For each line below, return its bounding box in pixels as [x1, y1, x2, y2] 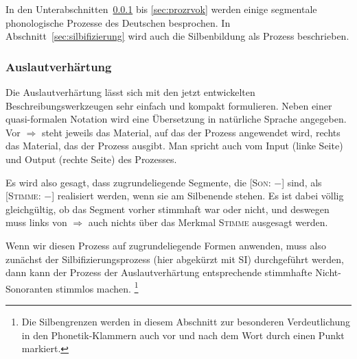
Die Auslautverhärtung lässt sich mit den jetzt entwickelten [5, 85, 255, 99]
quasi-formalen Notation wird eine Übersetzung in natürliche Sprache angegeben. [5, 112, 347, 126]
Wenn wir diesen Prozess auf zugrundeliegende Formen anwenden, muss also [5, 238, 326, 252]
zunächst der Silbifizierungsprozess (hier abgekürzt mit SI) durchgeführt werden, [5, 251, 344, 266]
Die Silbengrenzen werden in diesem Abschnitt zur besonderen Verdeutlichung [21, 314, 350, 328]
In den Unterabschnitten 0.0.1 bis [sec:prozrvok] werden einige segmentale [5, 2, 317, 16]
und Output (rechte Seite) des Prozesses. [5, 151, 177, 166]
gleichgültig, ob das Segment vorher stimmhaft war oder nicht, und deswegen [5, 201, 330, 216]
